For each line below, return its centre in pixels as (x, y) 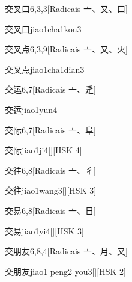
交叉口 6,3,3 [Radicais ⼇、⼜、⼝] (66, 8)
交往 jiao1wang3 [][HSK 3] (51, 190)
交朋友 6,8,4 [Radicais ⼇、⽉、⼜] (66, 251)
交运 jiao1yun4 (31, 109)
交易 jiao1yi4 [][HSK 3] (44, 231)
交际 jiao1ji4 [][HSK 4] (43, 150)
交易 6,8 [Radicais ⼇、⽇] (50, 210)
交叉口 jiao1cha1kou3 (43, 29)
